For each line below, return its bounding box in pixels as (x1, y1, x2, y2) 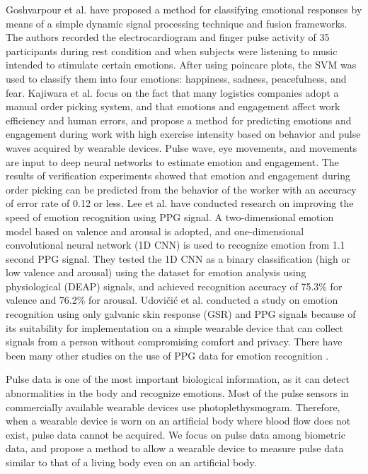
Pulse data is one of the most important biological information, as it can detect (6, 372, 350, 386)
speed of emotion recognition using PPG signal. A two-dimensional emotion (6, 209, 334, 224)
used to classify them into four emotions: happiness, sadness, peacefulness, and (6, 71, 347, 85)
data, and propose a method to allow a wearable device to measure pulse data (6, 441, 344, 456)
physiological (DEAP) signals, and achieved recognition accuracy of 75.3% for (6, 278, 343, 293)
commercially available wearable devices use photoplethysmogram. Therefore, (6, 399, 340, 414)
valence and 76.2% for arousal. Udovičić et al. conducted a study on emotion (6, 292, 338, 307)
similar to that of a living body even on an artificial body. (6, 455, 257, 469)
